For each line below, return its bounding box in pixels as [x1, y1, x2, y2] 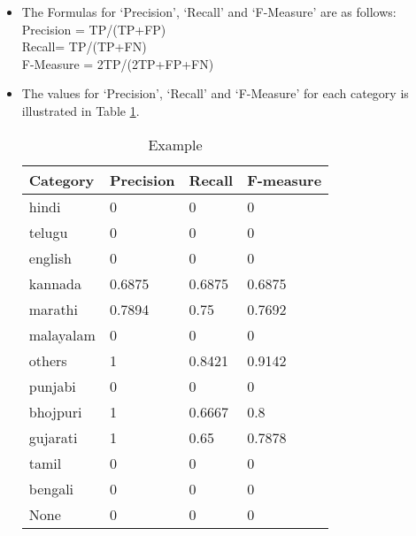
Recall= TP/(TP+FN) [21, 37, 147, 56]
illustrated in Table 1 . [21, 101, 140, 119]
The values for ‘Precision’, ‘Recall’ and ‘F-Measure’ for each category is [21, 84, 409, 103]
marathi [28, 298, 78, 319]
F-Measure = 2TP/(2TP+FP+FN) [21, 54, 214, 73]
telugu [28, 221, 68, 242]
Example [148, 134, 203, 155]
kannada [28, 272, 81, 294]
